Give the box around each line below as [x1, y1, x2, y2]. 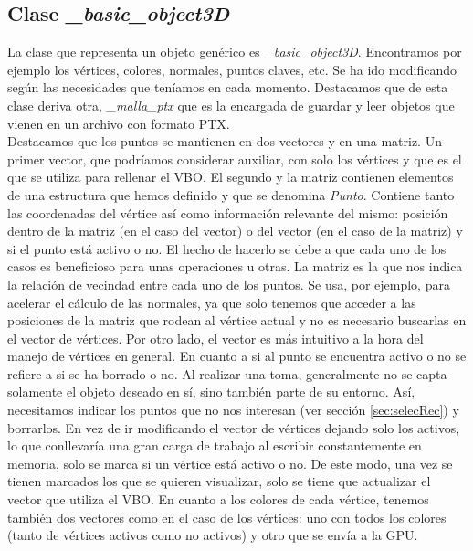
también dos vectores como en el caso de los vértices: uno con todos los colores [7, 507, 447, 526]
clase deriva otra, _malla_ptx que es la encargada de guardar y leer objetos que [7, 95, 455, 114]
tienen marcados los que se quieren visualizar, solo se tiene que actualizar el [7, 472, 431, 491]
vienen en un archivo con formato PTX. [7, 113, 230, 132]
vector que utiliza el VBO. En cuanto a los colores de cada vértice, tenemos [7, 490, 429, 509]
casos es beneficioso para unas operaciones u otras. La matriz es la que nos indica [7, 257, 463, 276]
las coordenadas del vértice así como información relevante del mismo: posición [7, 203, 448, 222]
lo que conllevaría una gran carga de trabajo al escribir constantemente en [7, 436, 422, 455]
